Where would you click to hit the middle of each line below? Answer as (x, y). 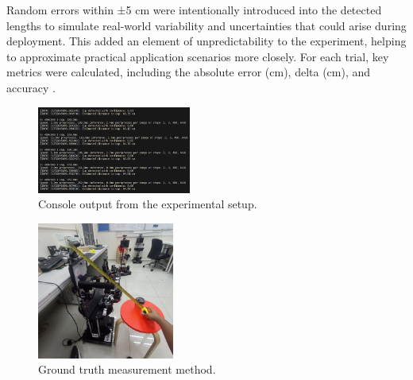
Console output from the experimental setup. (148, 204)
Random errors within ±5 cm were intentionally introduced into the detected (194, 10)
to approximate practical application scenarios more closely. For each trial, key (198, 56)
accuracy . (31, 87)
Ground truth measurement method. (127, 369)
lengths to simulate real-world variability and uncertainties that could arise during (206, 25)
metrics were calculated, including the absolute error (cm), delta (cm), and (189, 72)
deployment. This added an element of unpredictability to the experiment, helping (206, 41)
